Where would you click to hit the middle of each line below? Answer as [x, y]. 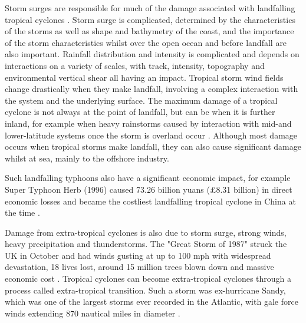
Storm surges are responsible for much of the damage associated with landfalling [150, 8]
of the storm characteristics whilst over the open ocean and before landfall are [146, 42]
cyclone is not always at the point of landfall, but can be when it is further [140, 112]
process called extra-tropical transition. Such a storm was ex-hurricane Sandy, [145, 290]
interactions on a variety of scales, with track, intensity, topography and [135, 65]
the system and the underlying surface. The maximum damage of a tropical [141, 100]
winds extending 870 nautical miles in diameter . [93, 313]
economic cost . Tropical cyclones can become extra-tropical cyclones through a [148, 278]
